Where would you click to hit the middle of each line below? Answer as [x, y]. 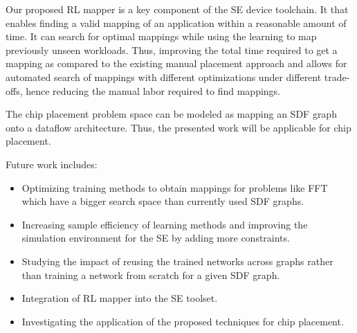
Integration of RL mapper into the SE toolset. [120, 298]
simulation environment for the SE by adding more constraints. [156, 238]
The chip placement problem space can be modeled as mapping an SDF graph [171, 114]
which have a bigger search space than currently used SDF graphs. [163, 201]
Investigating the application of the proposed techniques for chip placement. [183, 321]
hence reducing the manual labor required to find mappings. [153, 90]
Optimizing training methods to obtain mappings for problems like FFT [175, 187]
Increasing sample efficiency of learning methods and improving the [165, 224]
